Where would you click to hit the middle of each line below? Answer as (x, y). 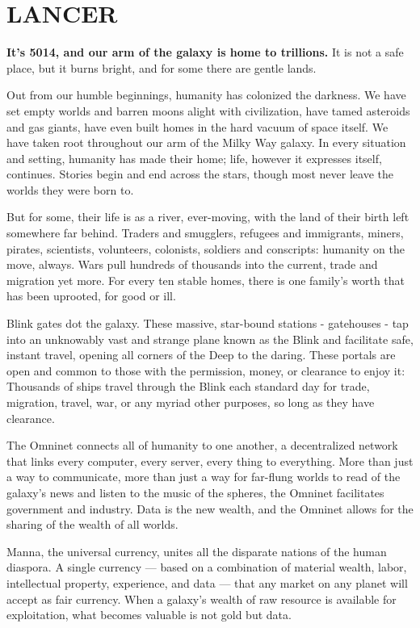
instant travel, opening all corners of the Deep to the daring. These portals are (201, 355)
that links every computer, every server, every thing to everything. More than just (210, 461)
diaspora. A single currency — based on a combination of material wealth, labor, (207, 567)
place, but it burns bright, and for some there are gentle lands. (162, 67)
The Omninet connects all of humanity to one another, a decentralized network (202, 445)
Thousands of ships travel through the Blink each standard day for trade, (188, 386)
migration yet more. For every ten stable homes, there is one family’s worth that (206, 280)
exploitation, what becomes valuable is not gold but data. (149, 615)
